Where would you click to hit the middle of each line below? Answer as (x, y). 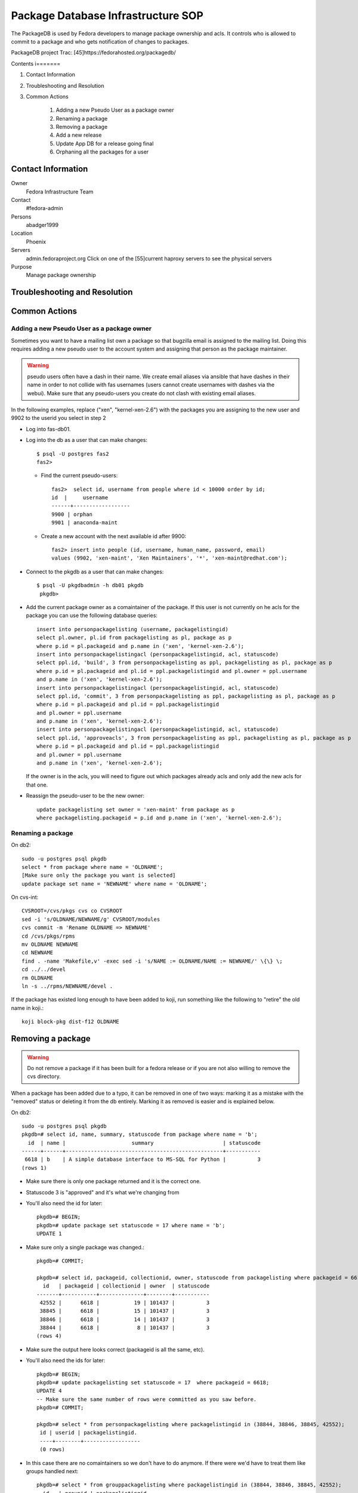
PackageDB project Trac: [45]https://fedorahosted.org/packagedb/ (93, 53)
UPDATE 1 (49, 1234)
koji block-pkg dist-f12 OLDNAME (70, 1022)
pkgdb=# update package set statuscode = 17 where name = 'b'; (131, 1225)
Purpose (21, 267)
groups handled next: (52, 1471)
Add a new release (79, 135)
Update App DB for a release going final (105, 143)
